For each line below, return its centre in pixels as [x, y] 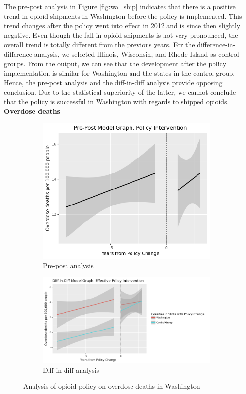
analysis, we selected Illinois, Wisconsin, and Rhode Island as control [137, 54]
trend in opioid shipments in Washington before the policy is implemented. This [123, 16]
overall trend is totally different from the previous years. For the [99, 44]
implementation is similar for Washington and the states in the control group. [120, 73]
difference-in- [216, 44]
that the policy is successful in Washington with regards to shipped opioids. [116, 101]
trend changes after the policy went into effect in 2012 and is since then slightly [122, 25]
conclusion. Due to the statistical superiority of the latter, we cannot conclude [120, 92]
